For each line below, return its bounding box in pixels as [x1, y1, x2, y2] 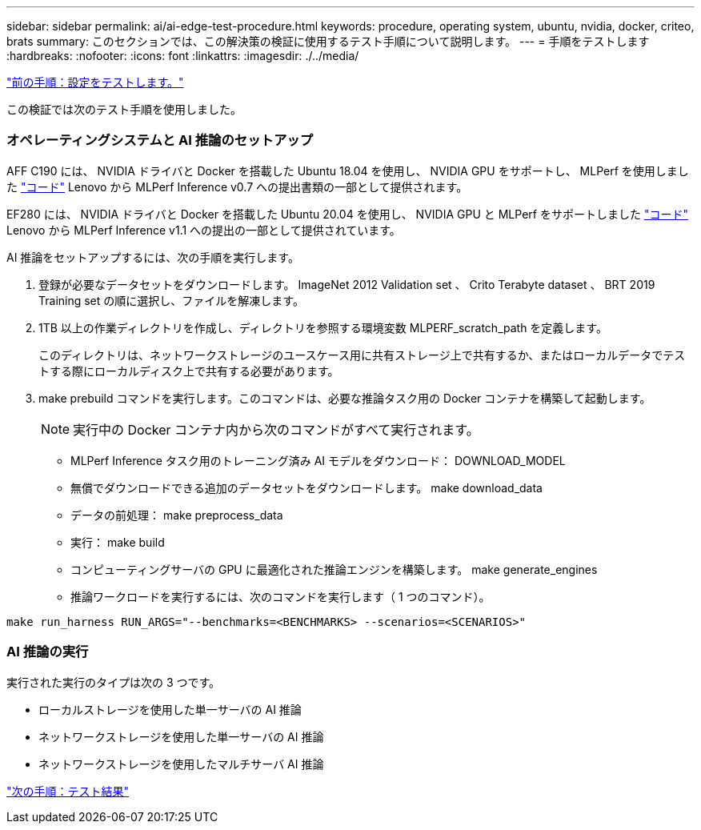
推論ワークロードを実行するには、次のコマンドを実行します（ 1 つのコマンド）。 [70, 589, 491, 603]
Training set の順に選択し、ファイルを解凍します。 [38, 293, 304, 307]
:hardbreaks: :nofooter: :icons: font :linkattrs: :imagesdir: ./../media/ [6, 49, 359, 62]
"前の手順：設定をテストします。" [6, 75, 184, 89]
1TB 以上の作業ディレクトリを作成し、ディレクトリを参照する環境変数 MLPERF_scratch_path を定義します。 [38, 320, 607, 335]
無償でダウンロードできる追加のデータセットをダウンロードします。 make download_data [70, 480, 543, 495]
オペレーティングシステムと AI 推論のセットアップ [6, 132, 313, 149]
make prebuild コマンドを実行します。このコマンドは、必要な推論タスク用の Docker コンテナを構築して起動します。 [38, 391, 651, 405]
